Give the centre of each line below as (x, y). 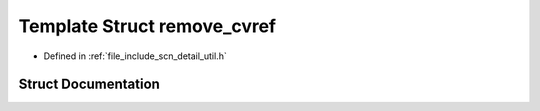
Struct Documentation (89, 84)
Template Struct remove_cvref (147, 26)
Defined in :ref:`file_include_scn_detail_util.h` (135, 56)
